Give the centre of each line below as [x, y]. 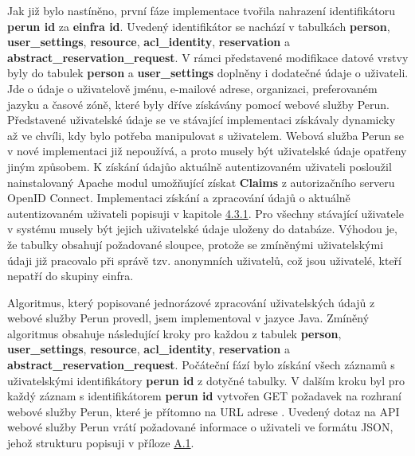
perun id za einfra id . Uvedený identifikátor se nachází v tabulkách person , [199, 26]
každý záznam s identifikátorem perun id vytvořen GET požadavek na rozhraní [205, 396]
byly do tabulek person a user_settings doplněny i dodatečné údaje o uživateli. [208, 73]
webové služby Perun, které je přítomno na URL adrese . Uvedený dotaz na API [204, 411]
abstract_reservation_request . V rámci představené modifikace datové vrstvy [208, 57]
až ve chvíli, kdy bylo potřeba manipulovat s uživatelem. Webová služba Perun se [206, 135]
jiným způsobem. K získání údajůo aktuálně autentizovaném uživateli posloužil [200, 166]
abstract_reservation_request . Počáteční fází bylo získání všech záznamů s [201, 365]
